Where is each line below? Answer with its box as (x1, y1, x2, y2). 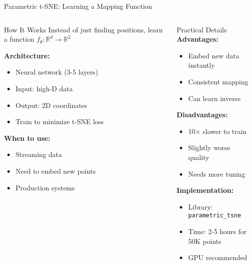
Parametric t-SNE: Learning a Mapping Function (4, 1, 152, 11)
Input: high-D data (15, 83, 73, 93)
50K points (188, 236, 222, 246)
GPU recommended (188, 252, 247, 263)
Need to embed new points (15, 165, 96, 176)
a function (4, 34, 34, 44)
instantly (188, 60, 215, 70)
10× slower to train (188, 126, 247, 136)
